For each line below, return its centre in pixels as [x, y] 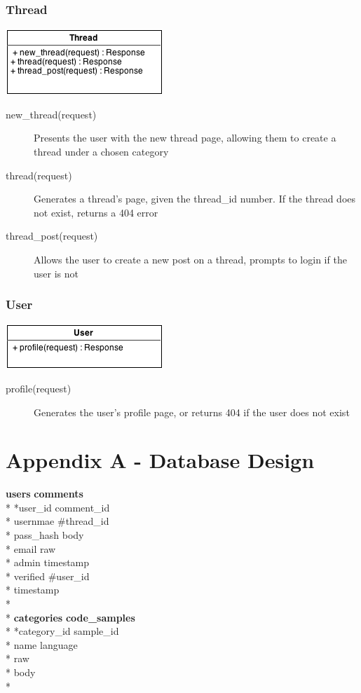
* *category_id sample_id [62, 631]
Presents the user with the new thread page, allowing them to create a [185, 138]
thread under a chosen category [101, 151]
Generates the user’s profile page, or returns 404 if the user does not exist [192, 412]
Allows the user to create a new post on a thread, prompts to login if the [190, 259]
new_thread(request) [51, 114]
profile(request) [39, 388]
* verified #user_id [48, 576]
